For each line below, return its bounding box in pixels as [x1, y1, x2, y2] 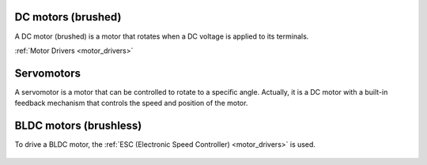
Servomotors [14, 66, 81, 80]
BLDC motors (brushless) [14, 119, 142, 133]
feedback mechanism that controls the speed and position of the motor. [14, 99, 248, 108]
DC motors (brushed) [14, 10, 122, 24]
